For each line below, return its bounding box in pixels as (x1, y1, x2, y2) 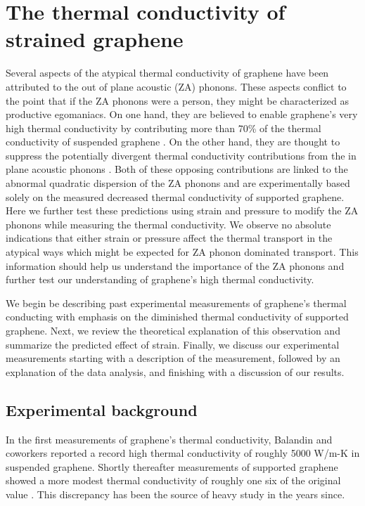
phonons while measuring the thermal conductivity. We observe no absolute (6, 216, 331, 231)
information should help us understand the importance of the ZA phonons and (6, 258, 345, 273)
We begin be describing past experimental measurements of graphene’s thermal (6, 295, 347, 310)
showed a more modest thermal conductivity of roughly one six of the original (6, 473, 341, 488)
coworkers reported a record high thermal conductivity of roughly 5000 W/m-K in (6, 446, 360, 460)
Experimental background (6, 398, 198, 420)
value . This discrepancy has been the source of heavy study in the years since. (6, 486, 345, 501)
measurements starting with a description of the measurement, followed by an (6, 351, 340, 365)
